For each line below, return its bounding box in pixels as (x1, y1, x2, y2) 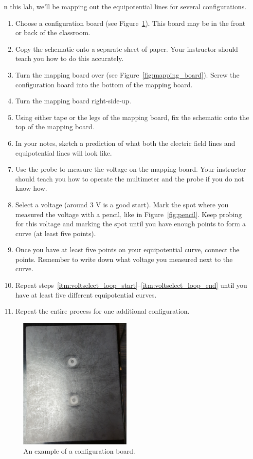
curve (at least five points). (15, 228, 96, 238)
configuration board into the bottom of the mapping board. (15, 79, 193, 89)
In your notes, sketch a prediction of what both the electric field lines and (15, 138, 235, 148)
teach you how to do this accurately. (15, 53, 124, 63)
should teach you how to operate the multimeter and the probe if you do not (15, 173, 244, 183)
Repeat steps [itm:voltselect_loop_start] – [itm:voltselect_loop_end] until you (15, 280, 247, 290)
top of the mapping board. (15, 121, 94, 132)
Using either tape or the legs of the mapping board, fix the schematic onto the (15, 112, 249, 122)
